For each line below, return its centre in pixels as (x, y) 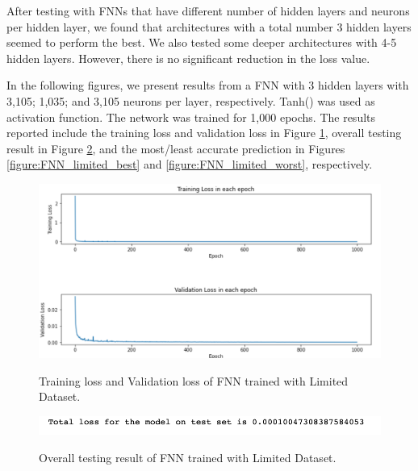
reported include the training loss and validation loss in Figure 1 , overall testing (204, 133)
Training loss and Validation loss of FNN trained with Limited (194, 380)
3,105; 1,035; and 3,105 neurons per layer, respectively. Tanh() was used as (191, 100)
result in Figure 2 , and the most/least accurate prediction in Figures (176, 148)
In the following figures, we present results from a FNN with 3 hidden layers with (208, 85)
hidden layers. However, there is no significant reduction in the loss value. (188, 58)
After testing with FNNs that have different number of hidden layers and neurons (208, 10)
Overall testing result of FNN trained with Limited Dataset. (188, 457)
